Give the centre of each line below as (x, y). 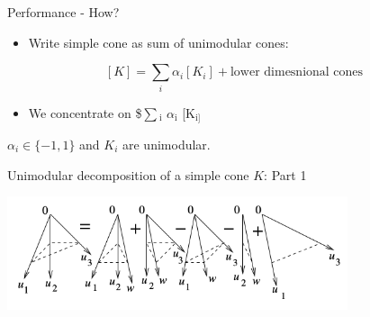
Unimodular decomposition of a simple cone (128, 174)
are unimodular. (167, 144)
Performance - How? (63, 12)
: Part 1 (285, 174)
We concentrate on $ (85, 112)
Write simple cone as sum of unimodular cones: (158, 42)
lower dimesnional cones (297, 72)
